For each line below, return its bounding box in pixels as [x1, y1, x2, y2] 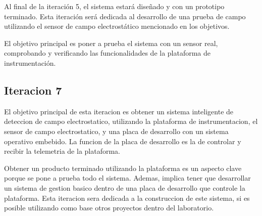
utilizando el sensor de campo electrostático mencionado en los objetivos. [4, 21, 230, 31]
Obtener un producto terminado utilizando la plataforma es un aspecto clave [4, 162, 242, 173]
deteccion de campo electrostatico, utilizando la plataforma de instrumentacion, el [4, 116, 258, 126]
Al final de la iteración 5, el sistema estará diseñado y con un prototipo [4, 1, 225, 11]
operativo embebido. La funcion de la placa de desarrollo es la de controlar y [4, 136, 241, 146]
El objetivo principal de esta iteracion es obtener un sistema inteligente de [4, 106, 234, 116]
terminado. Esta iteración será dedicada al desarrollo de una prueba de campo [4, 11, 246, 21]
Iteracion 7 [4, 82, 62, 98]
